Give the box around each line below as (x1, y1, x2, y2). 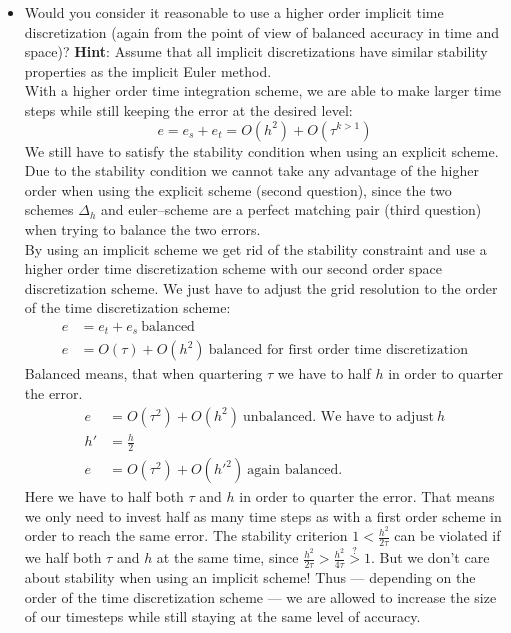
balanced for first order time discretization (208, 343, 468, 358)
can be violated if (394, 525, 501, 546)
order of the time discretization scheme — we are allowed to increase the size (24, 586, 497, 607)
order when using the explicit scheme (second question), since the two (24, 179, 452, 200)
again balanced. (247, 463, 343, 478)
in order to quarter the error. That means (239, 486, 495, 507)
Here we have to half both (24, 486, 184, 507)
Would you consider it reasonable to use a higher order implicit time (24, 2, 444, 22)
